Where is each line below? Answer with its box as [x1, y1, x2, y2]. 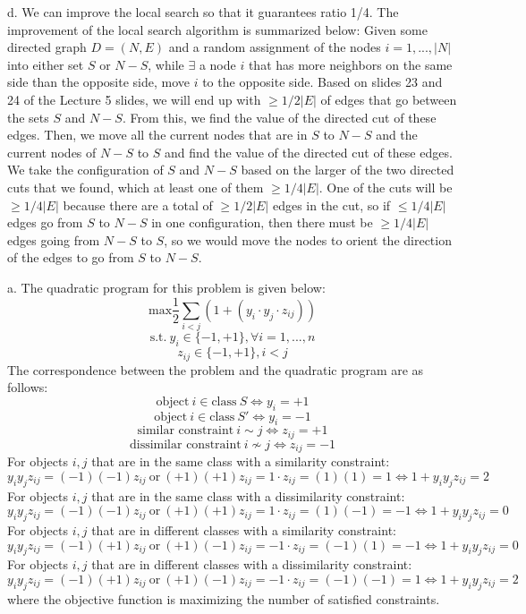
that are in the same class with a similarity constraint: [91, 452, 390, 471]
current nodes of [7, 142, 97, 161]
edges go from [7, 213, 83, 232]
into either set [7, 55, 84, 73]
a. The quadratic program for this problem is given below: [7, 277, 326, 296]
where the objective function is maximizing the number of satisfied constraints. [7, 589, 440, 608]
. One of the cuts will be [318, 177, 453, 196]
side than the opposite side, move [7, 72, 190, 91]
